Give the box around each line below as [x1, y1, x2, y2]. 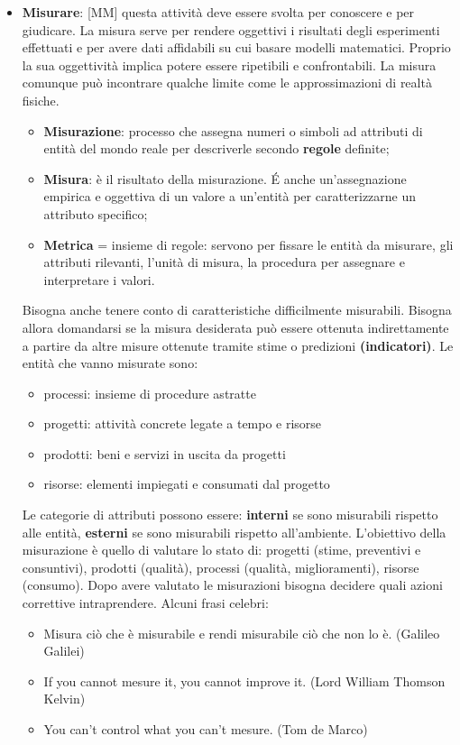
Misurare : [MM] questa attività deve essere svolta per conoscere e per [22, 3, 415, 21]
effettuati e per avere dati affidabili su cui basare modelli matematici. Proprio [22, 38, 451, 57]
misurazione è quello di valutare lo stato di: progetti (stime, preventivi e [22, 540, 421, 559]
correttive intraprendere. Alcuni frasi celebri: [22, 593, 269, 612]
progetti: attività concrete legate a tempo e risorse [43, 414, 322, 433]
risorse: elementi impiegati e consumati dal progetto [43, 474, 330, 493]
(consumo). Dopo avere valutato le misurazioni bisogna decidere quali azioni [22, 575, 443, 594]
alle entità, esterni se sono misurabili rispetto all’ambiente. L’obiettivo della [22, 522, 446, 541]
